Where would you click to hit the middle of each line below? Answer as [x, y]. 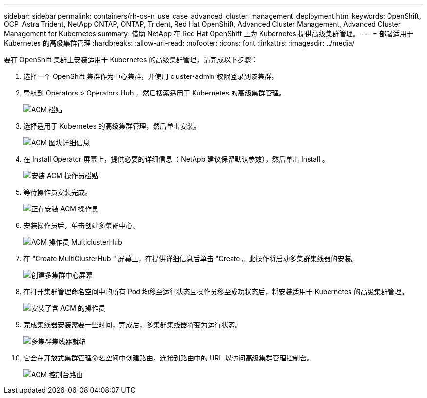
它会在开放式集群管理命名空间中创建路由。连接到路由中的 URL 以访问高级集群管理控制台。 [169, 358]
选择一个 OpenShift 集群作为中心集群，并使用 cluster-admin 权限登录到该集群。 [151, 76]
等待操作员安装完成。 [58, 192]
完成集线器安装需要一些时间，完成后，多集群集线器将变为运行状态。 [133, 325]
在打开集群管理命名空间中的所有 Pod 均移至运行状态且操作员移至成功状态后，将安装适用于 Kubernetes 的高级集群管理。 [216, 292]
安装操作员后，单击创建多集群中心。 [81, 225]
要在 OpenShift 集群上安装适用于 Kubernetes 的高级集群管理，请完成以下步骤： [131, 60]
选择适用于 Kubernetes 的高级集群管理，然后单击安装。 [112, 126]
